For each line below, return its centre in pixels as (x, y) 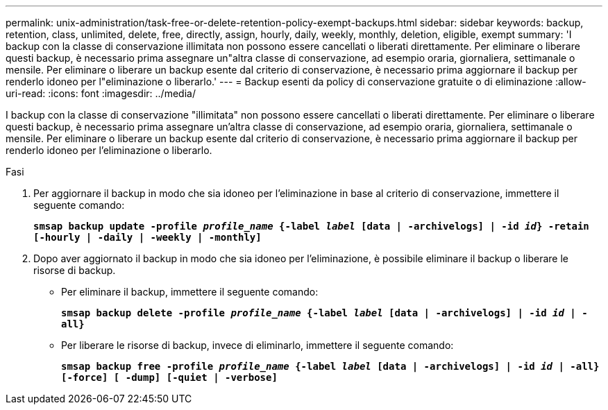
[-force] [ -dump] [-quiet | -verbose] (169, 377)
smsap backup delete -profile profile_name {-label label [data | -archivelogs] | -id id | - (324, 313)
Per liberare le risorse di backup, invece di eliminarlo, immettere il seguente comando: (257, 345)
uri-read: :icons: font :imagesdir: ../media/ (101, 93)
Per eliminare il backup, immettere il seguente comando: (190, 292)
